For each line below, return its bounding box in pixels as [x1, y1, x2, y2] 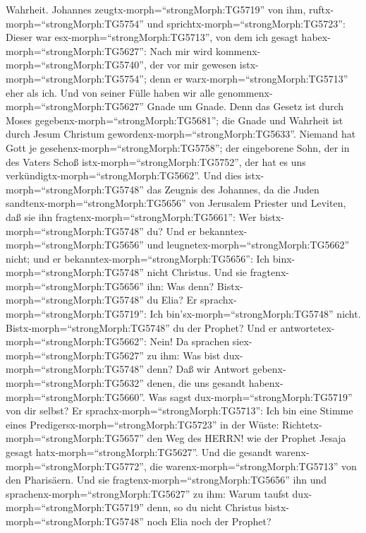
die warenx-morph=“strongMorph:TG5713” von [150, 458, 357, 473]
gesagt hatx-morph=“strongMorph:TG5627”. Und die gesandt [6, 445, 272, 459]
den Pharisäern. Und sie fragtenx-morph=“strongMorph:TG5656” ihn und [6, 472, 327, 487]
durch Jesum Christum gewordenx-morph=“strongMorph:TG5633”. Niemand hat [6, 126, 356, 141]
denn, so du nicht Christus [147, 500, 262, 515]
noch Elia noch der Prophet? [147, 513, 272, 528]
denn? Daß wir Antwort [147, 361, 250, 376]
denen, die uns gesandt [147, 376, 245, 390]
